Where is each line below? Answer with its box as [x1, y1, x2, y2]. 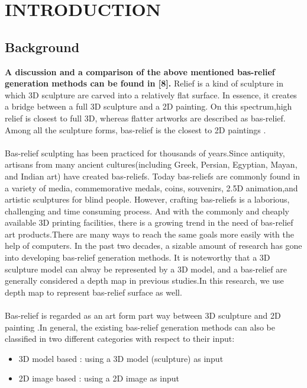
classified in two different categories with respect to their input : [5, 332, 235, 345]
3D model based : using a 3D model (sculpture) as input [18, 352, 224, 364]
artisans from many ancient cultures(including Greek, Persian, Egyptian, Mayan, [5, 158, 298, 171]
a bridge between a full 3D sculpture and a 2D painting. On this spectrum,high [5, 100, 292, 113]
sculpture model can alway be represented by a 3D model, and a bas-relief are [5, 262, 287, 275]
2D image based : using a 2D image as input [18, 372, 180, 384]
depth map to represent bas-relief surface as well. [5, 286, 182, 298]
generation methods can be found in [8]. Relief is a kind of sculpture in [5, 77, 284, 89]
